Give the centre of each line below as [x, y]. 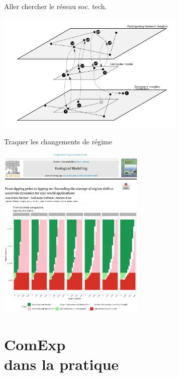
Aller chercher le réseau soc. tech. [56, 6]
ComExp [35, 344]
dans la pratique [62, 364]
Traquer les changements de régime [58, 142]
